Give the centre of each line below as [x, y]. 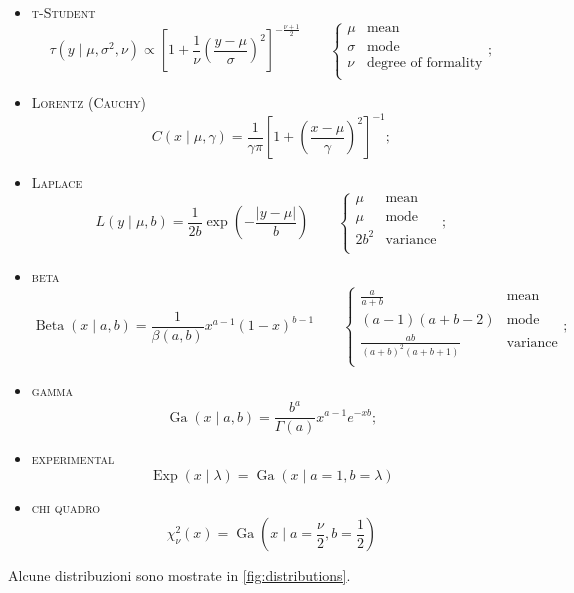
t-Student [63, 12]
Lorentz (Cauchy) [88, 102]
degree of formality [424, 62]
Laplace [57, 182]
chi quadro [66, 506]
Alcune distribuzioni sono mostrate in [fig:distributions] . [179, 575]
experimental [73, 458]
